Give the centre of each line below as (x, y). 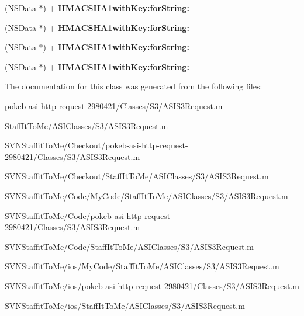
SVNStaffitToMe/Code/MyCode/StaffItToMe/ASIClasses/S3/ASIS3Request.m (146, 195)
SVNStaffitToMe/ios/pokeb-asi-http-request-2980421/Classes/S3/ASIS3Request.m (152, 285)
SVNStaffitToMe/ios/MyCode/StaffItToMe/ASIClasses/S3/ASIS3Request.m (142, 266)
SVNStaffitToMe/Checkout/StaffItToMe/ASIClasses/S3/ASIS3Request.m (137, 176)
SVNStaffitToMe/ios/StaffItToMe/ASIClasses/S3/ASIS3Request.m (125, 305)
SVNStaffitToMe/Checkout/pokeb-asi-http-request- (96, 145)
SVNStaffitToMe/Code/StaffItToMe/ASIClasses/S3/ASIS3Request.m (129, 246)
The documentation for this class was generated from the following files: (134, 86)
